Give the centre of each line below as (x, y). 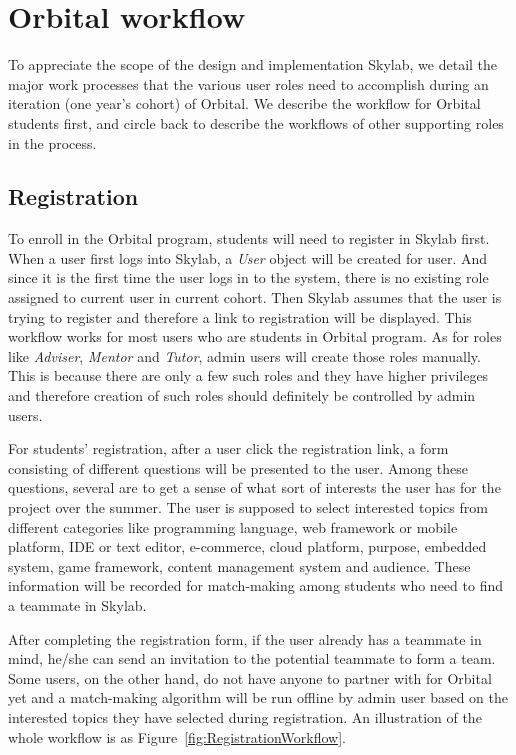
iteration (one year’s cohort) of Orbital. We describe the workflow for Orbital (244, 103)
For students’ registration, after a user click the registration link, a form (228, 448)
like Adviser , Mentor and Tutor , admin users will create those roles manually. (244, 355)
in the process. (52, 142)
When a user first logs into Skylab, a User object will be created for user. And (247, 257)
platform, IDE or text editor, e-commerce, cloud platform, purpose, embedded (247, 546)
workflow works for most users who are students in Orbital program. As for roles (255, 336)
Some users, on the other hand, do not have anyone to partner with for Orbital (250, 677)
